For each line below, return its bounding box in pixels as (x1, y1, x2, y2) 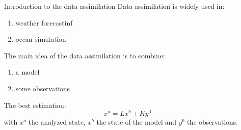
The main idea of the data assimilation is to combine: (4, 50, 165, 60)
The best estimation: (4, 100, 66, 110)
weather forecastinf (15, 17, 73, 27)
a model (15, 67, 40, 77)
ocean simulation (15, 34, 66, 44)
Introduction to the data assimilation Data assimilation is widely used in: (4, 1, 225, 11)
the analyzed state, (28, 117, 86, 127)
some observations (15, 83, 70, 93)
